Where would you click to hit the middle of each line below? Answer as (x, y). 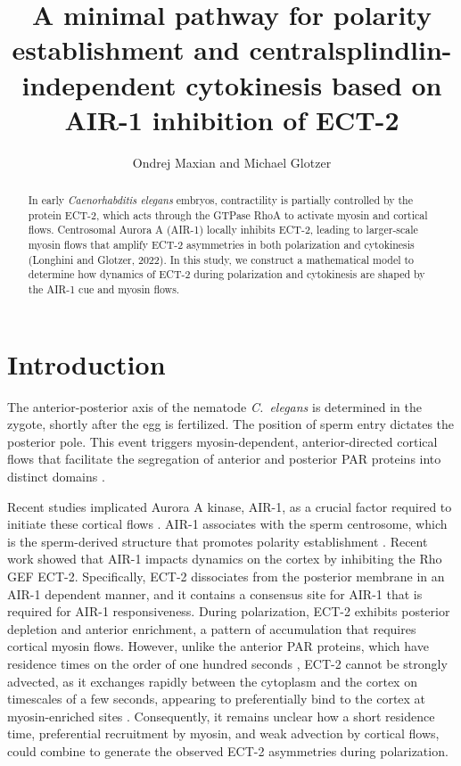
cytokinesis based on (314, 84)
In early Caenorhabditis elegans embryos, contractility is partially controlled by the (220, 200)
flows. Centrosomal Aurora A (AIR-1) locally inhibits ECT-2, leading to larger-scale (223, 230)
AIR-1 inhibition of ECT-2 (232, 119)
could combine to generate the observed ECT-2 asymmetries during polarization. (228, 750)
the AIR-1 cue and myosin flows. (104, 289)
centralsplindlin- (350, 49)
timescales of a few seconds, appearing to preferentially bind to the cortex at (217, 699)
